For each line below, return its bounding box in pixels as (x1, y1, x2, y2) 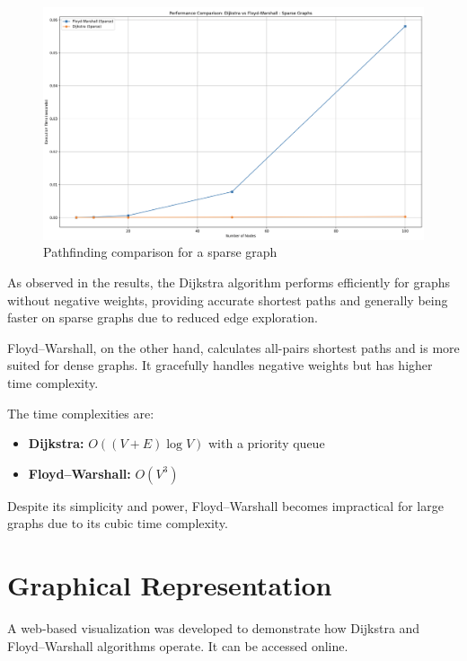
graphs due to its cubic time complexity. (7, 514, 228, 533)
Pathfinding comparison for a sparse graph (43, 242, 278, 261)
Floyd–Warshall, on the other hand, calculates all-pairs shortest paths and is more (7, 338, 460, 357)
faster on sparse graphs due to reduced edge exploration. (7, 308, 318, 327)
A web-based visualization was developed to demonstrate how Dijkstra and (7, 619, 420, 638)
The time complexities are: (7, 403, 154, 422)
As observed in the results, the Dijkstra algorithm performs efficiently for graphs (7, 272, 450, 291)
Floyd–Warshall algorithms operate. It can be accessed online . (7, 636, 348, 655)
